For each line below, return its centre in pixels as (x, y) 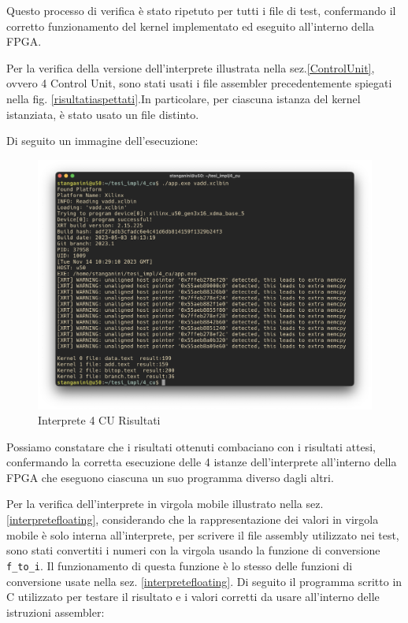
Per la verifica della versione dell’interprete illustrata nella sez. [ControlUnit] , (191, 67)
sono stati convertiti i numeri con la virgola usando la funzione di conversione (193, 550)
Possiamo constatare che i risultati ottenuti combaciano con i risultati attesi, (191, 446)
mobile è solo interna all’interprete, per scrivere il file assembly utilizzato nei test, (203, 534)
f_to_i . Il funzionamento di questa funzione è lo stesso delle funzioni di (180, 565)
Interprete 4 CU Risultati (99, 420)
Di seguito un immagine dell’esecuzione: (102, 141)
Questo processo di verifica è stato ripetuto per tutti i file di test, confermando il (201, 10)
